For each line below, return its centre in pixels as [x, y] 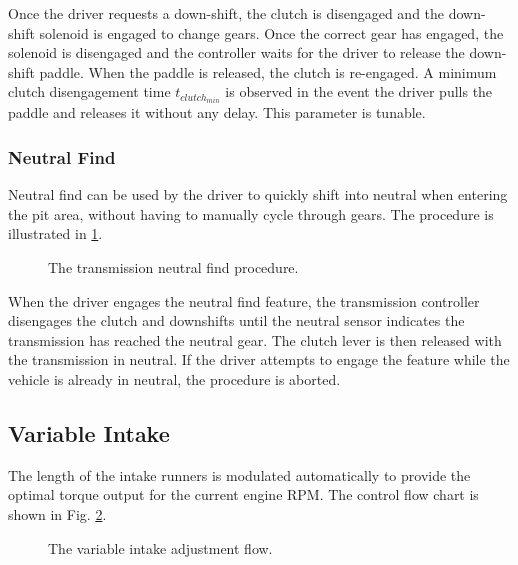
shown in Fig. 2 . [57, 514]
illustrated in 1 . [55, 233]
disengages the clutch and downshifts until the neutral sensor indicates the [236, 320]
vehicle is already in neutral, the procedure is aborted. [174, 379]
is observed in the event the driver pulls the [359, 91]
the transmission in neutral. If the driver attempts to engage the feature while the [259, 359]
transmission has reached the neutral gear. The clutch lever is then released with [255, 339]
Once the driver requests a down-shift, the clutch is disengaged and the [226, 13]
